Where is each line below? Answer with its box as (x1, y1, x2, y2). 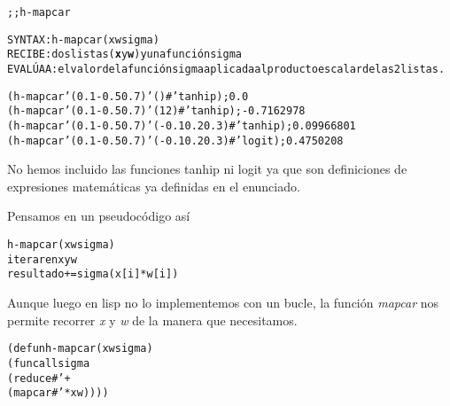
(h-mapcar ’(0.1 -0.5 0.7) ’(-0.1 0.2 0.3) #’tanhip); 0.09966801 (7, 119, 356, 132)
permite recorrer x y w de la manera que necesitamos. (7, 310, 298, 329)
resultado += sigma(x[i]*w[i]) (7, 268, 179, 281)
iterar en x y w (7, 253, 77, 266)
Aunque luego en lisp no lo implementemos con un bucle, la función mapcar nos (7, 293, 439, 311)
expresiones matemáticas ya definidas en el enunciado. (7, 176, 300, 195)
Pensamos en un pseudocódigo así (7, 207, 190, 225)
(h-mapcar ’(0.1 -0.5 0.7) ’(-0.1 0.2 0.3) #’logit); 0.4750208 (7, 134, 344, 147)
